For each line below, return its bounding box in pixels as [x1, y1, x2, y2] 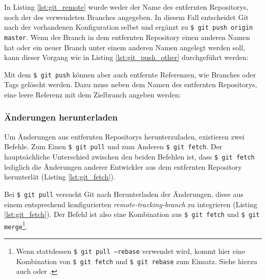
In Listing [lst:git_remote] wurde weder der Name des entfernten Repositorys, [4, 2, 249, 12]
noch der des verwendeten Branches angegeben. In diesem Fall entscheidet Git [4, 11, 249, 22]
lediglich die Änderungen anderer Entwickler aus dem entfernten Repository [4, 161, 242, 172]
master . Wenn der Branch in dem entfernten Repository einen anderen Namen [4, 31, 250, 42]
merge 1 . [4, 219, 28, 231]
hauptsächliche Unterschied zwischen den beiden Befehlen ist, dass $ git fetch [4, 151, 255, 162]
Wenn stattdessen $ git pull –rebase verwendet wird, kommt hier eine [16, 246, 246, 256]
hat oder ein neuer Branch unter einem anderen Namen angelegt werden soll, [4, 42, 246, 52]
